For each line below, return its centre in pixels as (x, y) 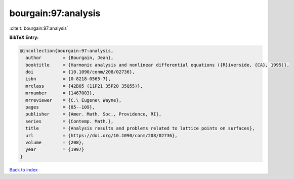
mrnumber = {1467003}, (60, 93)
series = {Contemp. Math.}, (70, 121)
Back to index (24, 169)
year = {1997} (55, 150)
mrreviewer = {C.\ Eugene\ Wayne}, (73, 100)
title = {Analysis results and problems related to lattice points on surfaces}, (140, 128)
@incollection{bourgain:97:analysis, (67, 51)
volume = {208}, (55, 142)
